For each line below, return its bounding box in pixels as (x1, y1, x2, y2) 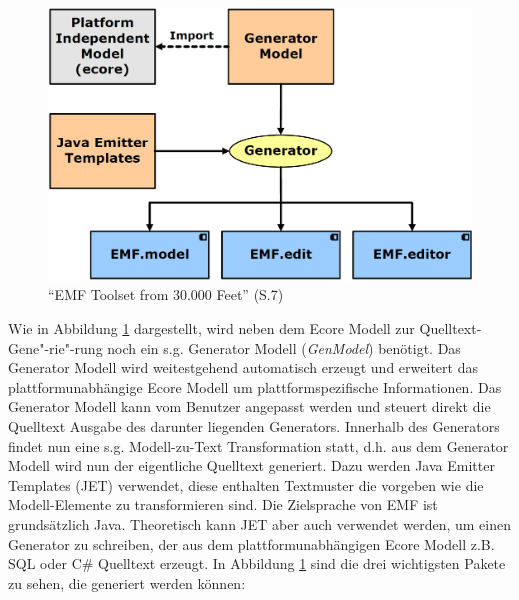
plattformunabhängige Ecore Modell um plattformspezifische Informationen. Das (8, 376, 502, 397)
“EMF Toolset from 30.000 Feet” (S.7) (48, 284, 284, 305)
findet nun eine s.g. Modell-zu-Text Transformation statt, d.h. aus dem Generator (8, 435, 509, 456)
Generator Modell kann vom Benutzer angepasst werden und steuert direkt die (8, 396, 491, 417)
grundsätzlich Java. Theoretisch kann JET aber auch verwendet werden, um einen (8, 513, 511, 534)
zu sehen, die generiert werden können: (8, 572, 246, 593)
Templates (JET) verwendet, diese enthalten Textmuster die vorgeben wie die (8, 474, 484, 495)
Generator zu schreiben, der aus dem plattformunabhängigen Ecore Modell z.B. (8, 533, 495, 554)
